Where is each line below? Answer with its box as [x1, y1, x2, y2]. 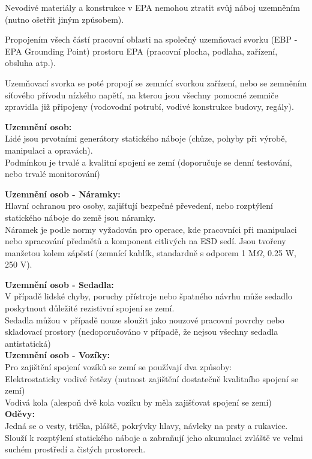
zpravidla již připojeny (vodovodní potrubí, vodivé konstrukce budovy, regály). [5, 100, 294, 113]
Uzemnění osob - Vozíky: [5, 349, 110, 361]
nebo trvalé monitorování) [5, 167, 100, 180]
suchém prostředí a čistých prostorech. [5, 443, 146, 455]
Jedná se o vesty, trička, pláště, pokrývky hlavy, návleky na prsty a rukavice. [5, 419, 288, 431]
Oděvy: [5, 407, 35, 420]
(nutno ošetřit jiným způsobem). [5, 13, 124, 25]
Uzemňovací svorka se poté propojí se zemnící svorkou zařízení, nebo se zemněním [5, 76, 307, 89]
